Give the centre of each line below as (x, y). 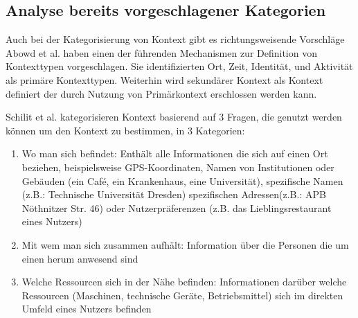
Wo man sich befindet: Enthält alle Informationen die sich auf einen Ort (175, 153)
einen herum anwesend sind (80, 258)
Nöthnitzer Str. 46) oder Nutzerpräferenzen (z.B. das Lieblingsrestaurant (177, 207)
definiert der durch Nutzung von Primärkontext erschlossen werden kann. (161, 93)
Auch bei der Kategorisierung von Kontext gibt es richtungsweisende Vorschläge (175, 39)
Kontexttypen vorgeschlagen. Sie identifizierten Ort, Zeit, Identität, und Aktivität (179, 66)
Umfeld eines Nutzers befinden (87, 309)
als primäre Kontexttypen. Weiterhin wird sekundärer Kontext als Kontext (164, 79)
